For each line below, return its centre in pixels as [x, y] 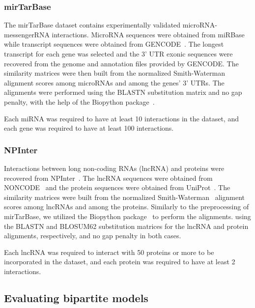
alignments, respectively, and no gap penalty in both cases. [93, 236]
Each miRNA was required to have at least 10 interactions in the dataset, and [121, 118]
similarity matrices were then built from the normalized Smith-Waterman [114, 73]
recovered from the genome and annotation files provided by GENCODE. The [121, 63]
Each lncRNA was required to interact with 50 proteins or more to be [109, 252]
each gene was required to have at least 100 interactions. [89, 128]
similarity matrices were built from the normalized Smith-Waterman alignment [125, 197]
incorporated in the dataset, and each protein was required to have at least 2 [120, 262]
